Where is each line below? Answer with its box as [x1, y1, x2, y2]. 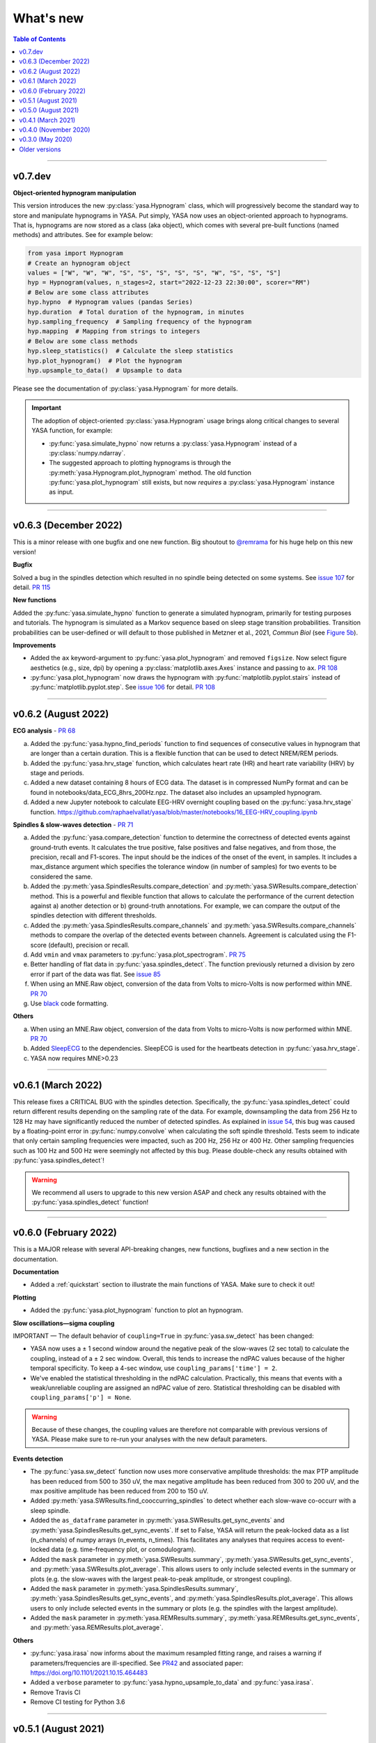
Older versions [19, 145, 61, 153]
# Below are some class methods [27, 337, 139, 345]
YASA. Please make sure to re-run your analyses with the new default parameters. [31, 1435, 267, 1443]
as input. [49, 488, 75, 496]
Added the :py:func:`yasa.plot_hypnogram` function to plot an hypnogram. [30, 1306, 244, 1314]
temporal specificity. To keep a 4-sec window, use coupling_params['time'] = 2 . [30, 1364, 278, 1373]
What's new [13, 10, 84, 26]
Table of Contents [13, 35, 66, 43]
